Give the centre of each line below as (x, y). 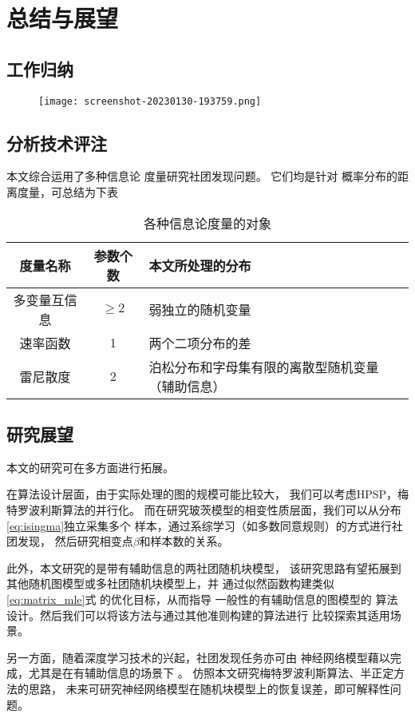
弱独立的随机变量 (200, 309)
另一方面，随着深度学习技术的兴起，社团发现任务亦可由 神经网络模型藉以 (198, 657)
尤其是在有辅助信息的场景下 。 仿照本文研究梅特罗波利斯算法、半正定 (211, 673)
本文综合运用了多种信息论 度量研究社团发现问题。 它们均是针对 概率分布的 (202, 176)
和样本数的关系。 (184, 541)
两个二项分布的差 (200, 343)
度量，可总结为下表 (67, 192)
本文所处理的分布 (200, 265)
